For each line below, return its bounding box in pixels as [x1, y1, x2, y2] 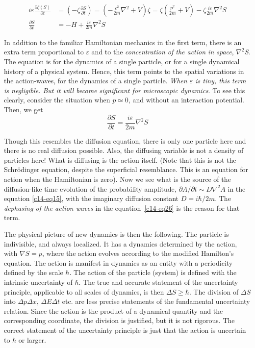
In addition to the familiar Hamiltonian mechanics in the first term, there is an [4, 37, 242, 47]
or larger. [18, 334, 46, 345]
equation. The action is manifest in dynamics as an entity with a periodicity [4, 257, 233, 268]
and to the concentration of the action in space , [91, 47, 234, 57]
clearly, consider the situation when [4, 95, 110, 105]
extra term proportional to [4, 47, 84, 57]
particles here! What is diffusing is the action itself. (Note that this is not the [4, 154, 236, 165]
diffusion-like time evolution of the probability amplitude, [4, 183, 177, 194]
